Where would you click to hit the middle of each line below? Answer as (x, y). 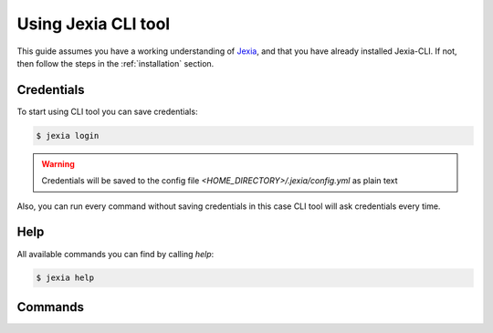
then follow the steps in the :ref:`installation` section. (115, 63)
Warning (58, 163)
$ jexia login (68, 135)
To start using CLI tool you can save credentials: (107, 111)
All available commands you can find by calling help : (115, 254)
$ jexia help (65, 278)
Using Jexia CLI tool (94, 24)
